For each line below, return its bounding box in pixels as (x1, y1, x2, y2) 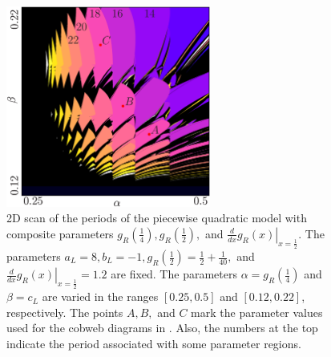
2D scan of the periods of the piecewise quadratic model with (6, 209, 307, 226)
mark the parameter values (191, 303, 323, 320)
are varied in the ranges (42, 288, 159, 305)
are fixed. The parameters (111, 266, 237, 282)
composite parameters (6, 225, 114, 241)
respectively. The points (6, 303, 123, 320)
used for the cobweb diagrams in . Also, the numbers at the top (6, 319, 318, 336)
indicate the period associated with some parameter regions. (6, 335, 301, 351)
